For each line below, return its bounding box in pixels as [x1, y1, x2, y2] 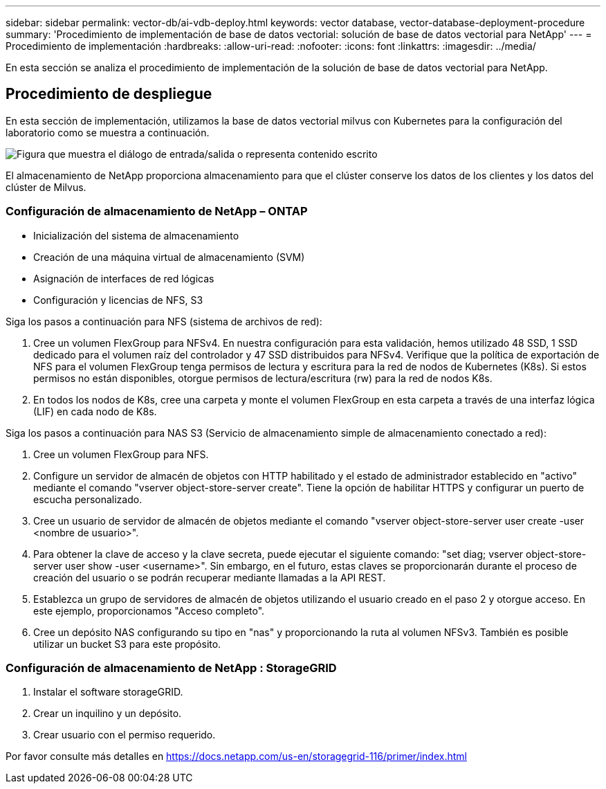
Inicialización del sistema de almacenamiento [33, 229, 239, 242]
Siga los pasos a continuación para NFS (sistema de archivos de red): [6, 315, 322, 327]
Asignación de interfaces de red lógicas [33, 272, 214, 284]
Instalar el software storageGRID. [33, 686, 183, 698]
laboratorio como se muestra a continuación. [6, 126, 210, 138]
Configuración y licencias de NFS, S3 [33, 293, 203, 306]
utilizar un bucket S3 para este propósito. [33, 637, 221, 650]
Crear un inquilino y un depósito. [33, 707, 182, 720]
